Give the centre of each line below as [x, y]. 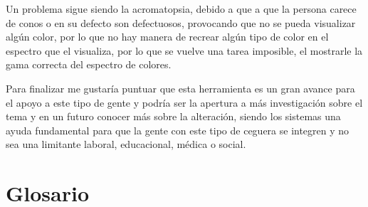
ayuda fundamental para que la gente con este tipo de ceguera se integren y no [178, 130]
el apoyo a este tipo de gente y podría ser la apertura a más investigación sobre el [184, 102]
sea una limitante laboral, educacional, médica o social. [126, 144]
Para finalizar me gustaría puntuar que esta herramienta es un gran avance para [180, 88]
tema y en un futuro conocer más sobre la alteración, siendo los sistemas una [173, 116]
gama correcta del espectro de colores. [89, 64]
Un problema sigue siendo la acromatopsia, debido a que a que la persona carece [181, 9]
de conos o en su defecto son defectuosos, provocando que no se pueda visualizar [181, 22]
